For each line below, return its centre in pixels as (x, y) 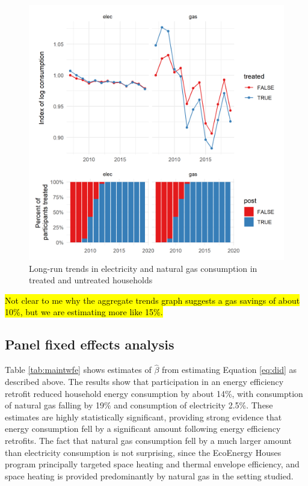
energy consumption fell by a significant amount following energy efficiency (143, 429)
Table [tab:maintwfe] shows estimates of (78, 370)
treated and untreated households (91, 280)
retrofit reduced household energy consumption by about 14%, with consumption (154, 393)
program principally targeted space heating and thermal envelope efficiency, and (152, 464)
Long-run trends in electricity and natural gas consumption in (143, 268)
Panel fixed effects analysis (90, 344)
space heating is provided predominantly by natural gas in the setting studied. (149, 475)
